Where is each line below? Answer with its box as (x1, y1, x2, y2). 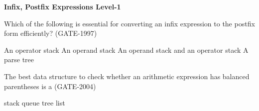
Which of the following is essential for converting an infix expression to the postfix (4, 18, 255, 28)
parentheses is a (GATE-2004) (4, 81, 96, 91)
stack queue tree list (4, 98, 65, 108)
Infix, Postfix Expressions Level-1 (4, 1, 121, 11)
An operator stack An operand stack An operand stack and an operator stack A (4, 44, 249, 55)
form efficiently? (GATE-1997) (4, 28, 97, 38)
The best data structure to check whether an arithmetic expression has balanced (4, 71, 250, 81)
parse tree (4, 54, 34, 65)
